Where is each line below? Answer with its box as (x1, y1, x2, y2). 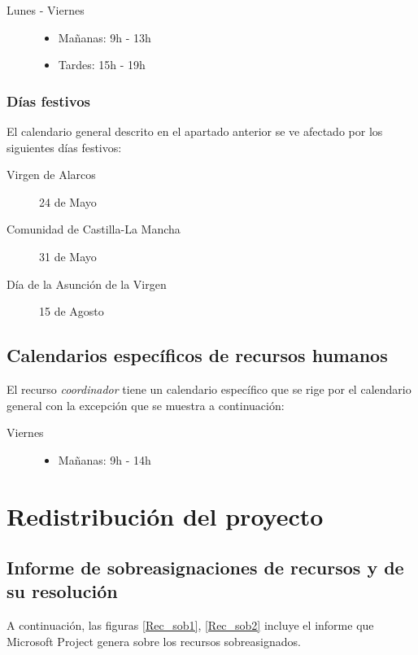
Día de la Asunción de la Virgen (7, 275, 167, 292)
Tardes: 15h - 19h (58, 56, 146, 73)
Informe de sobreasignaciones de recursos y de (7, 555, 404, 580)
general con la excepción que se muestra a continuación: (7, 396, 285, 413)
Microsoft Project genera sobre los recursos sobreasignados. (7, 632, 301, 649)
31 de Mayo (39, 247, 97, 264)
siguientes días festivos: (7, 138, 122, 155)
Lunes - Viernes (7, 2, 85, 18)
